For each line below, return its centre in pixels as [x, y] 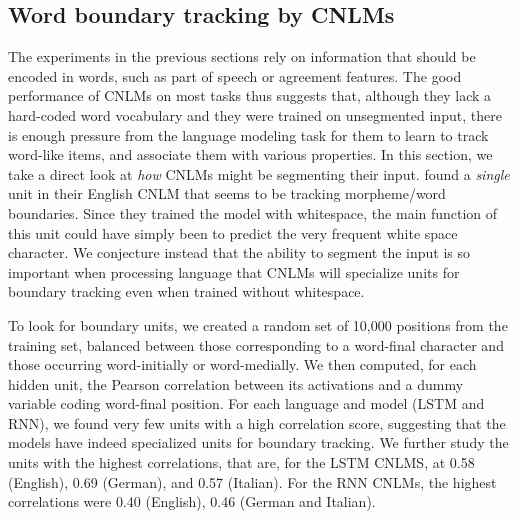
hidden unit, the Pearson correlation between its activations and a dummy [236, 383]
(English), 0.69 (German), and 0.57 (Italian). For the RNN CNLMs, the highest [252, 481]
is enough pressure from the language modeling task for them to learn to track [248, 134]
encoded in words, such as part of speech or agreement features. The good [235, 75]
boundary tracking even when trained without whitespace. [186, 291]
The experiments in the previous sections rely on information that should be [242, 56]
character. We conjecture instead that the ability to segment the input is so [239, 252]
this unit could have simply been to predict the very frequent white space [233, 232]
